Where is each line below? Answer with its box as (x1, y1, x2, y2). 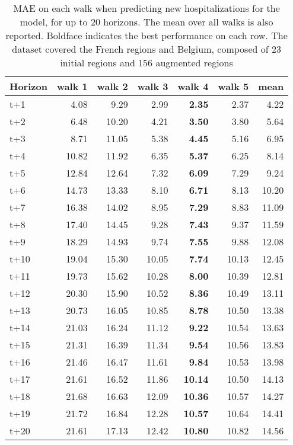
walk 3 (137, 79, 168, 93)
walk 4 (177, 79, 209, 93)
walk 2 (97, 79, 128, 93)
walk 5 (218, 79, 249, 93)
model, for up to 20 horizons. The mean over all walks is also (20, 15, 273, 28)
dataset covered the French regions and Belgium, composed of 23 (12, 42, 281, 56)
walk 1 (56, 79, 88, 93)
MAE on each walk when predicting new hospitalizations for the (13, 1, 280, 15)
